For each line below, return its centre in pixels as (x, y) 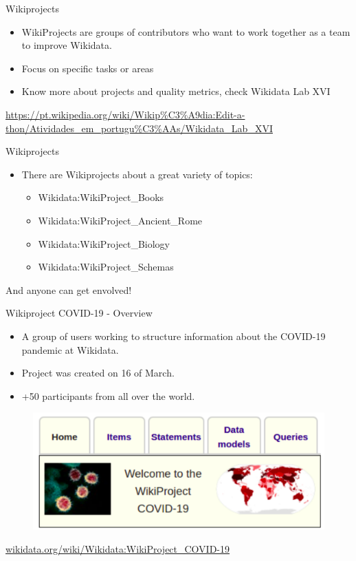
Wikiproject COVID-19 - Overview (79, 313)
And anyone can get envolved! (69, 289)
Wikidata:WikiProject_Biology (104, 243)
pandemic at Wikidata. (70, 349)
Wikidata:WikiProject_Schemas (106, 267)
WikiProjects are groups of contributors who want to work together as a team (186, 31)
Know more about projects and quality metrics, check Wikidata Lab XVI (176, 91)
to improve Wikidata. (67, 45)
